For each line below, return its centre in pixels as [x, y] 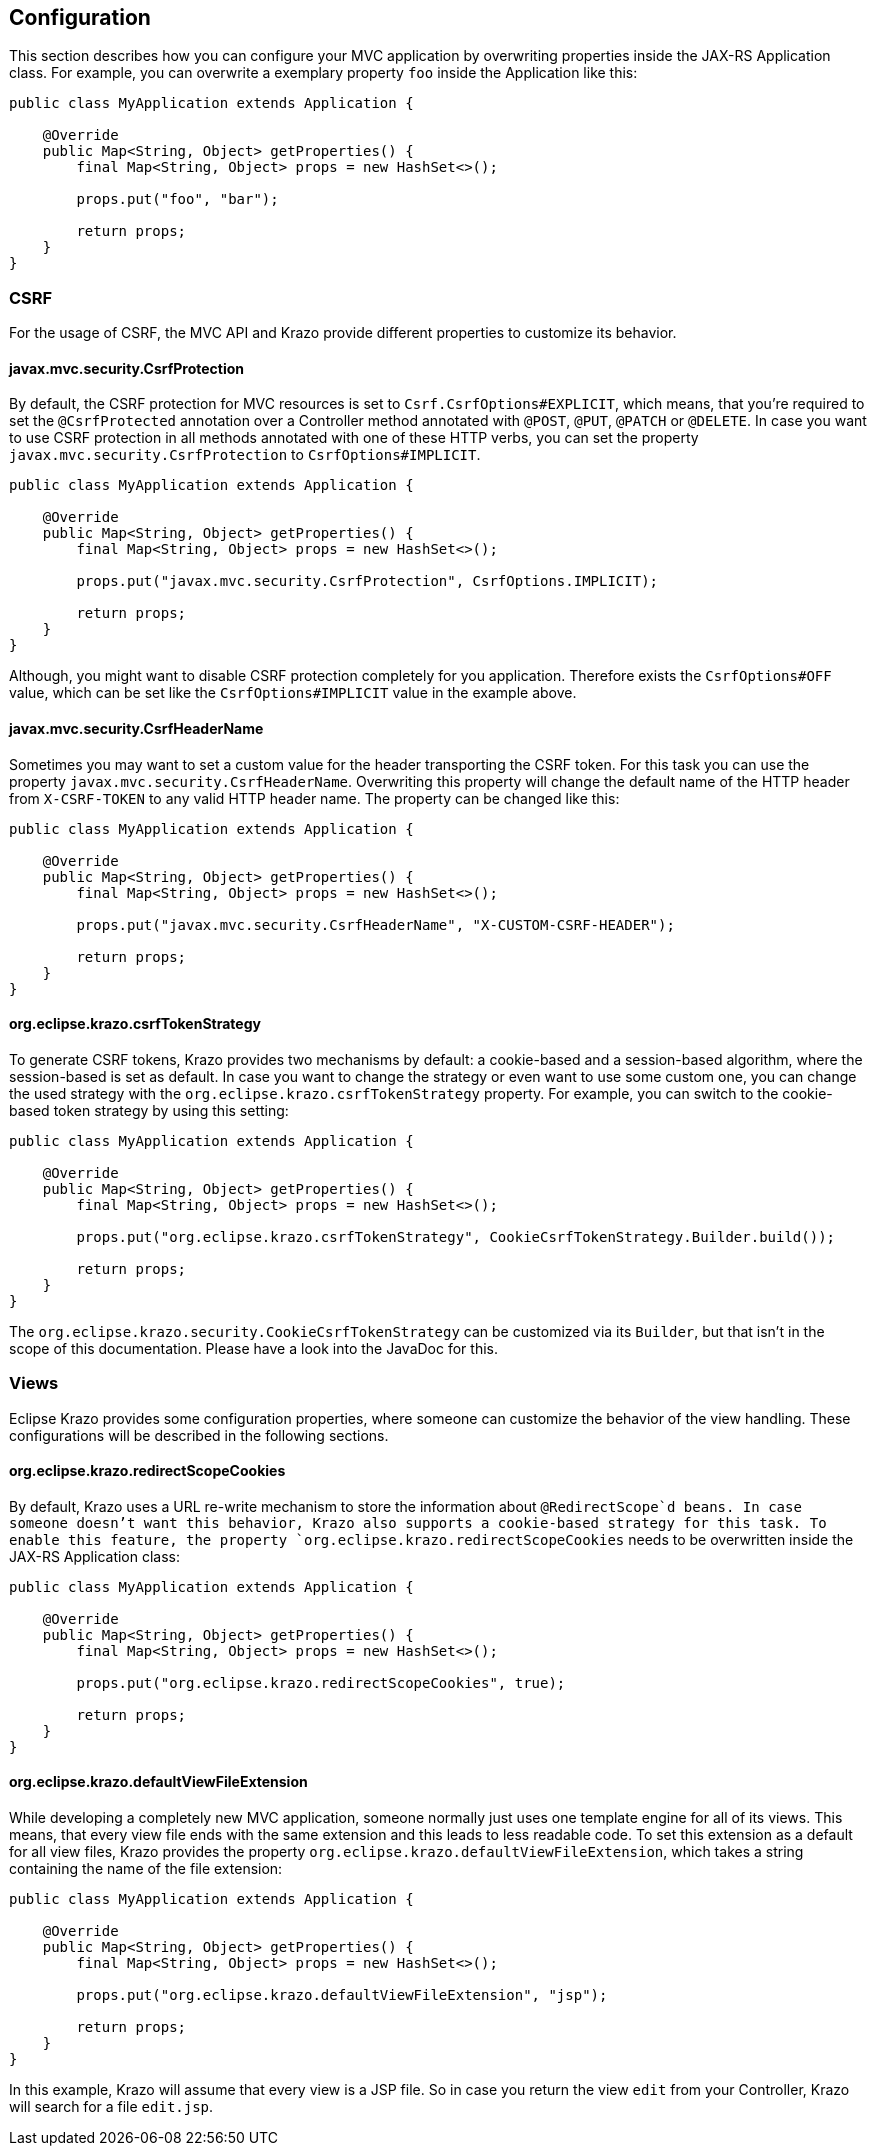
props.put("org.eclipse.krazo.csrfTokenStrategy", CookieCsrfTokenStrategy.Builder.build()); [456, 1236]
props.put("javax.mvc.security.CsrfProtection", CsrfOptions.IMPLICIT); [367, 581]
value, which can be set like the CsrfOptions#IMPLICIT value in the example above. [293, 693]
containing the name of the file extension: [146, 1869]
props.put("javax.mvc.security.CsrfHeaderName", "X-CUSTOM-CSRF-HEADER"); [375, 924]
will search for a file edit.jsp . [111, 2107]
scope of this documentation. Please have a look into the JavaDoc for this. [253, 1348]
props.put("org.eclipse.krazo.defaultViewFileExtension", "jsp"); [342, 1995]
